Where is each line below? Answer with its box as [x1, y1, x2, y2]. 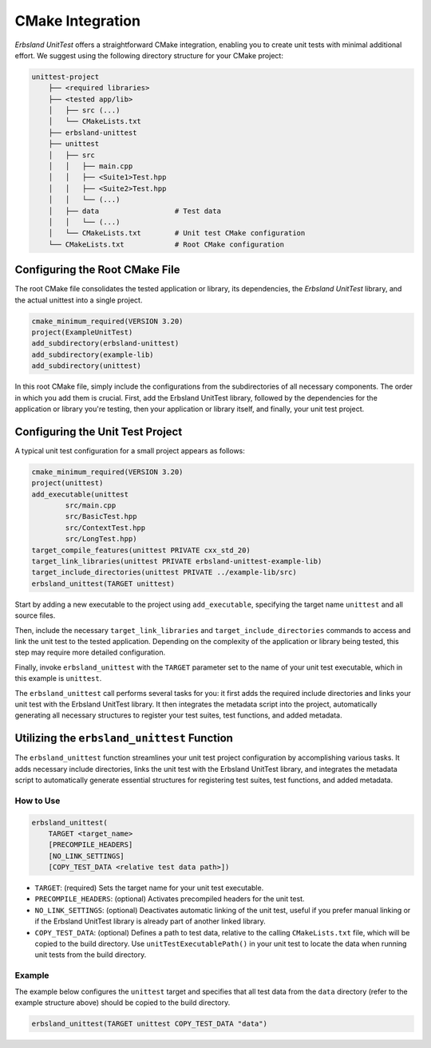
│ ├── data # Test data [48, 206, 221, 216]
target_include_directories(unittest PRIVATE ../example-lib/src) [31, 568, 297, 577]
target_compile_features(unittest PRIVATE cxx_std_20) [31, 545, 251, 555]
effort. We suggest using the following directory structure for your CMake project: [14, 50, 283, 60]
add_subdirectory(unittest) [31, 362, 141, 370]
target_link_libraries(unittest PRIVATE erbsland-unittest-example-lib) [31, 557, 322, 566]
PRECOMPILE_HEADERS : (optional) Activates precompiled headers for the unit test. [34, 894, 305, 904]
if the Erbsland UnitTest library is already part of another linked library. [34, 916, 267, 926]
